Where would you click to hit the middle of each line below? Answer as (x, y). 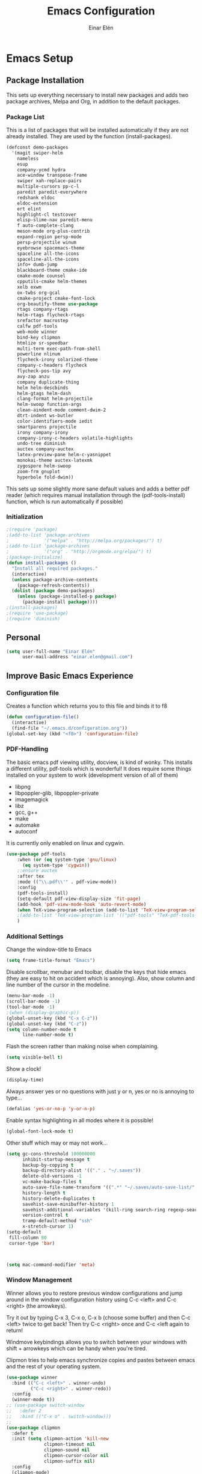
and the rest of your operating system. (54, 1366)
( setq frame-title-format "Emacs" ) (51, 961)
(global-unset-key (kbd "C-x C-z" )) (52, 1018)
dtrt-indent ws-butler (45, 416)
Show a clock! (24, 1069)
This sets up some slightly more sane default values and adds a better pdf (98, 489)
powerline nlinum (39, 354)
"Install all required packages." (55, 568)
